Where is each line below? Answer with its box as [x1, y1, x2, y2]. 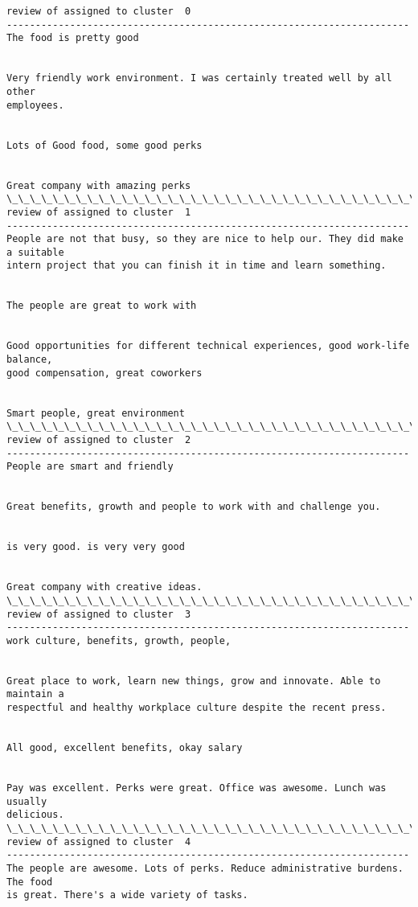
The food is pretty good [6, 32, 139, 44]
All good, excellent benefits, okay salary [6, 742, 243, 754]
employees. [6, 99, 64, 111]
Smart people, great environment [6, 407, 185, 419]
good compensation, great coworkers [6, 367, 203, 379]
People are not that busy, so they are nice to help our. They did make [6, 233, 404, 245]
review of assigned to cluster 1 [6, 206, 191, 218]
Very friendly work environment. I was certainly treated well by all [6, 72, 392, 84]
